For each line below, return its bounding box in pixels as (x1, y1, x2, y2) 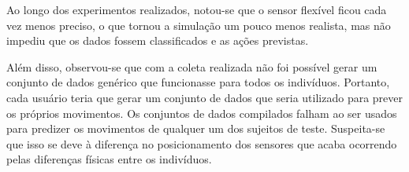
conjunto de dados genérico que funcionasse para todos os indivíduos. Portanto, (6, 74, 390, 90)
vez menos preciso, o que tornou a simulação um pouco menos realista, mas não (6, 16, 391, 33)
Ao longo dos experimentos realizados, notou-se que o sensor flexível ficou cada (6, 2, 387, 17)
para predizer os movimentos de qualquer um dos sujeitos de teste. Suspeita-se (6, 120, 385, 137)
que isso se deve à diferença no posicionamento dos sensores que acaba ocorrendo (6, 135, 397, 152)
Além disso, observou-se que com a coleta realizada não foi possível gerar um (6, 58, 377, 75)
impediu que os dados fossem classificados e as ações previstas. (6, 32, 309, 49)
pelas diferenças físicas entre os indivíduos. (6, 151, 212, 167)
